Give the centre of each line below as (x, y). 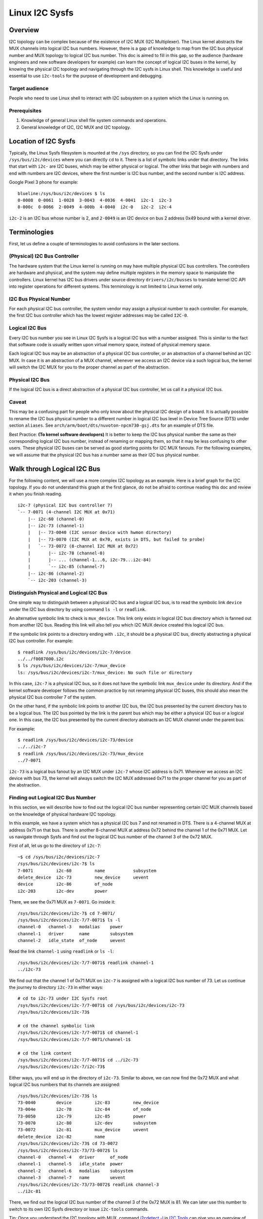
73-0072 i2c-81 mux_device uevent (83, 1130)
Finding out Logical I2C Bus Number (52, 798)
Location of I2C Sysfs (42, 141)
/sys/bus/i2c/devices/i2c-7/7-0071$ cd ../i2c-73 (78, 1060)
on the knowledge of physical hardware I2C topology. (63, 814)
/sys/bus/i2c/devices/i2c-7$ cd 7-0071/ (66, 913)
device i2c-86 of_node (65, 884)
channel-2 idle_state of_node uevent (72, 941)
